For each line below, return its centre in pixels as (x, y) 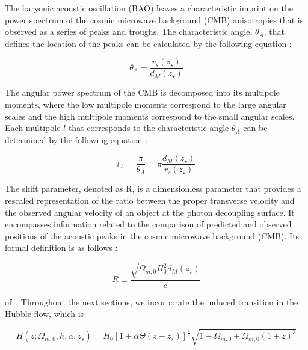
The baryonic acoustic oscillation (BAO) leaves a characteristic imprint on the (149, 8)
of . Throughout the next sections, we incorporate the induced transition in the (152, 302)
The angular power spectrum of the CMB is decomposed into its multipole (142, 92)
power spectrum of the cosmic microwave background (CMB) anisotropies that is (154, 20)
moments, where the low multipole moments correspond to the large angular (146, 104)
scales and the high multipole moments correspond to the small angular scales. (150, 116)
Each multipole (33, 128)
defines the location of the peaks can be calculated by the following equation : (148, 43)
